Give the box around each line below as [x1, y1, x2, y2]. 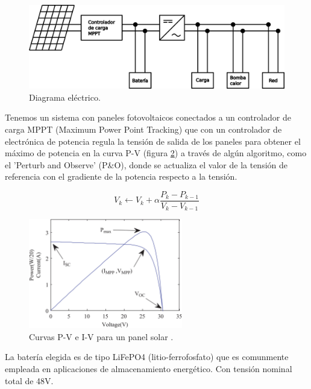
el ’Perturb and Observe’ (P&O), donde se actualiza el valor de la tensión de [5, 158, 287, 171]
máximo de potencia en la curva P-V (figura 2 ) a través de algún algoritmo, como [5, 147, 307, 159]
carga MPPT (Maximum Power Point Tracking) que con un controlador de [5, 122, 282, 135]
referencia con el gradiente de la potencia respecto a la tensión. [5, 170, 237, 183]
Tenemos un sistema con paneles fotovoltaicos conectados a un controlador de [5, 111, 291, 124]
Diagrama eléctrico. [29, 90, 101, 103]
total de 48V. [5, 374, 54, 387]
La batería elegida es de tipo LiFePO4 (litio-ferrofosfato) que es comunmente [5, 350, 289, 363]
